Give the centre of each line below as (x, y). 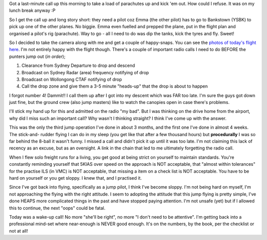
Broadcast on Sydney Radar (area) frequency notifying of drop (85, 72)
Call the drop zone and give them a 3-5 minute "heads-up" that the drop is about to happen (114, 86)
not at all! (19, 231)
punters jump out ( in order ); (37, 56)
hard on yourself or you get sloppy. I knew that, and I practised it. (75, 178)
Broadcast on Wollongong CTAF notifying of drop (72, 79)
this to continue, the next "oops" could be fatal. (57, 208)
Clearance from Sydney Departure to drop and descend (78, 66)
